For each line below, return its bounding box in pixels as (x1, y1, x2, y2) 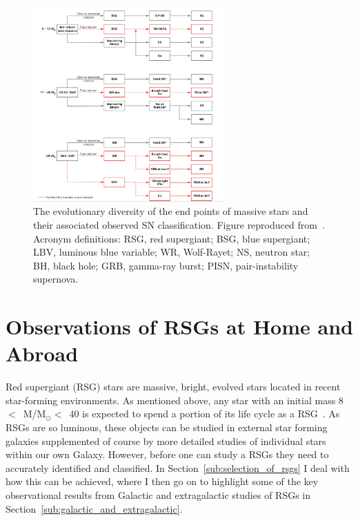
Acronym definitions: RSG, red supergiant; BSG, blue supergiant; (33, 231, 310, 245)
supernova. (33, 272, 79, 286)
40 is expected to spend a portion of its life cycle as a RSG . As (69, 406, 340, 421)
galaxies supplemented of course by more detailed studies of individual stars (6, 433, 326, 448)
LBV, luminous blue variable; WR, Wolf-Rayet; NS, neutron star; (33, 245, 310, 259)
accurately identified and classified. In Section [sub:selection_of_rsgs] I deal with (6, 460, 350, 475)
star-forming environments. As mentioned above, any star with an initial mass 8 (6, 392, 344, 407)
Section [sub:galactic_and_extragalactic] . (6, 501, 183, 515)
